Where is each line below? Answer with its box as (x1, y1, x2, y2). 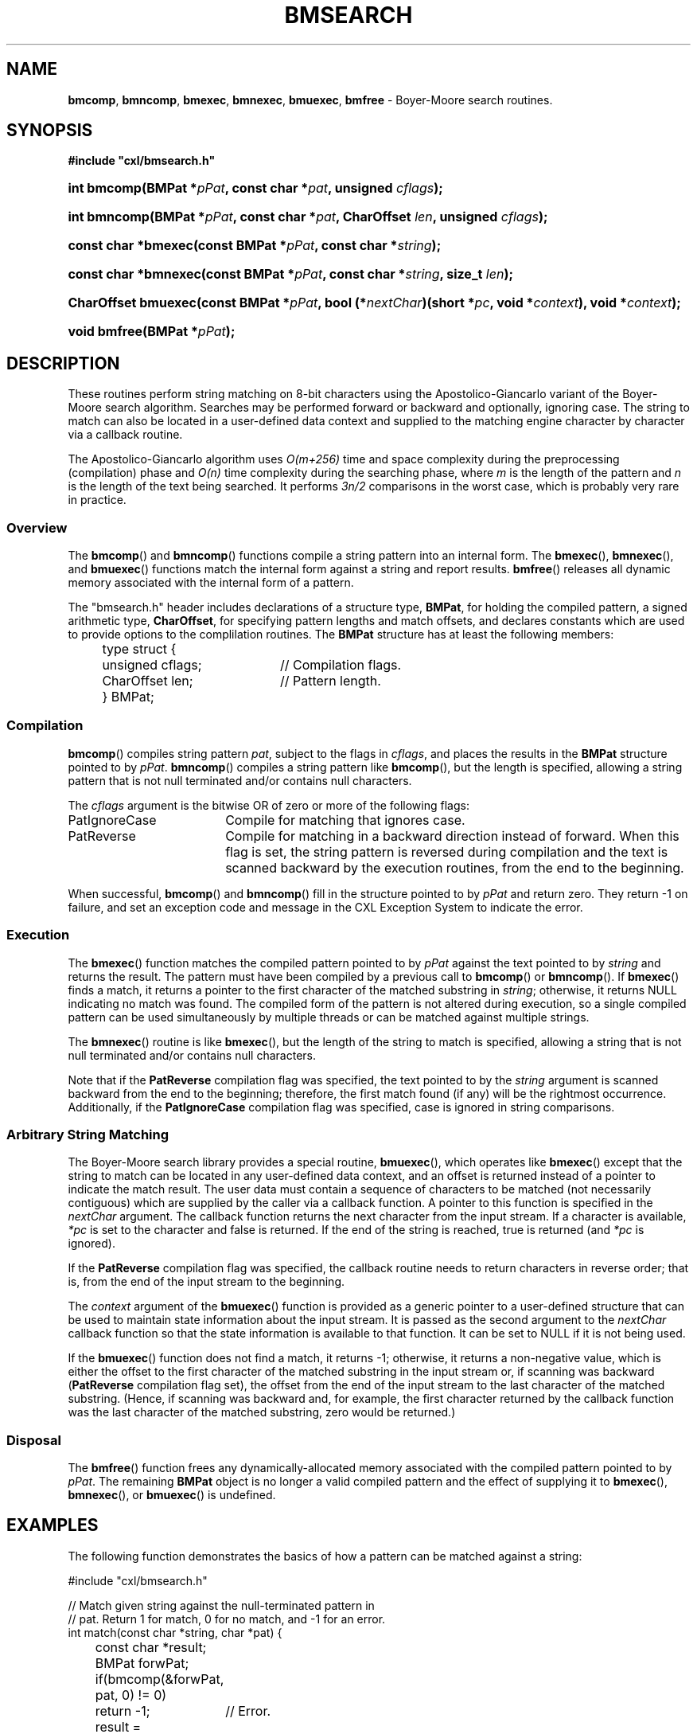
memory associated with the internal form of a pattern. (68, 576, 354, 590)
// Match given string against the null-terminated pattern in (68, 1598, 375, 1612)
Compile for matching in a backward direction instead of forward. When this (225, 827, 679, 844)
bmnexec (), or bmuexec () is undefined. (68, 1488, 276, 1502)
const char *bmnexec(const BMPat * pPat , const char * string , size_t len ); (68, 266, 513, 283)
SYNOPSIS (6, 120, 93, 141)
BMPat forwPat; (95, 1654, 189, 1671)
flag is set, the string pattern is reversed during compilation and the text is (225, 843, 668, 860)
